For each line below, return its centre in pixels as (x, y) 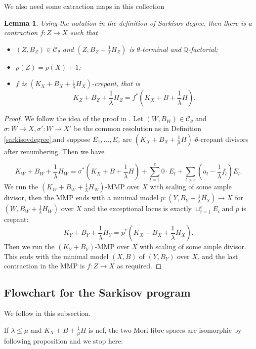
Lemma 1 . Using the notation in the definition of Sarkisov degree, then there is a (128, 22)
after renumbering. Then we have (54, 151)
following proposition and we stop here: (64, 341)
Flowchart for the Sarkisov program (97, 292)
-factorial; (203, 49)
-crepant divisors (223, 139)
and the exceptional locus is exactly (138, 208)
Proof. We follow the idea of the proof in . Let (74, 118)
